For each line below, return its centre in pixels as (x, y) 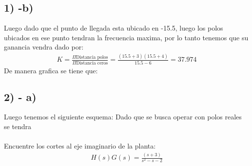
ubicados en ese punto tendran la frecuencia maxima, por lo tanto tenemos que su (126, 37)
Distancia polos (92, 57)
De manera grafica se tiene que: (51, 70)
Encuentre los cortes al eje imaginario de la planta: (80, 146)
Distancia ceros (92, 63)
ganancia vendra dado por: (44, 47)
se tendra (18, 126)
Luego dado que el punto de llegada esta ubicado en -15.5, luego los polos (114, 28)
